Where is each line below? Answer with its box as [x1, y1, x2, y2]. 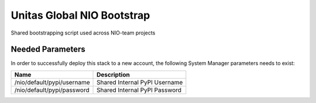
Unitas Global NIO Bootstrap [11, 9, 150, 22]
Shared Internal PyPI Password [97, 85, 181, 94]
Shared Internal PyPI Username [97, 78, 183, 86]
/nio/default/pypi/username [14, 78, 90, 86]
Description [97, 70, 130, 78]
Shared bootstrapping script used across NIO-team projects [11, 29, 156, 36]
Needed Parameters [11, 44, 85, 54]
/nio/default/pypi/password [14, 85, 90, 94]
